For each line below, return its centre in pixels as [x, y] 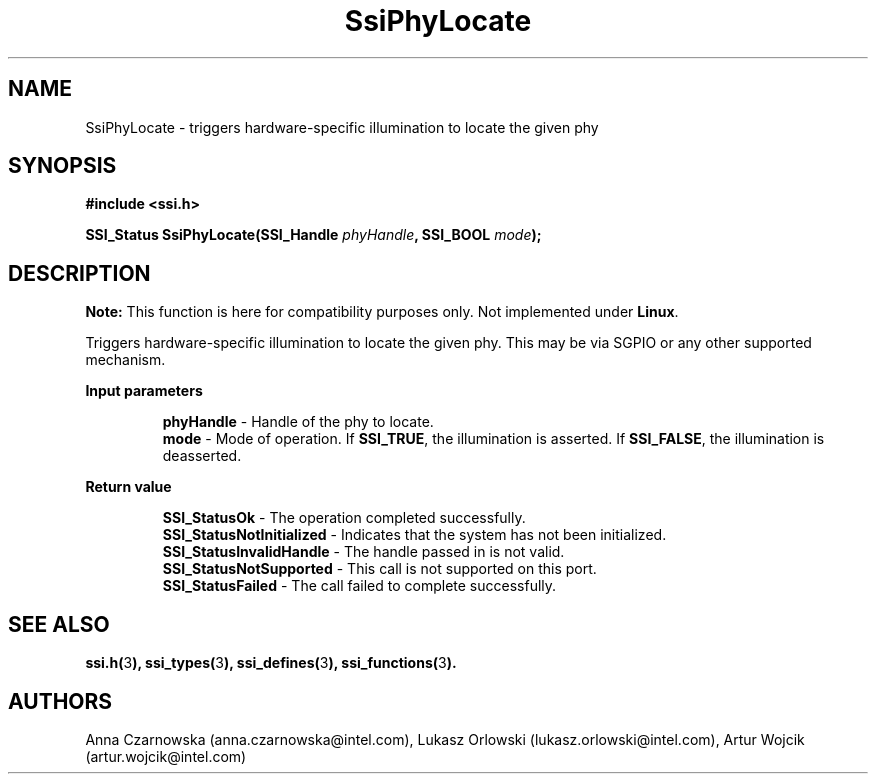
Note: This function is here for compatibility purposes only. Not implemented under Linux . [382, 312]
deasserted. [202, 456]
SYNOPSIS [62, 166]
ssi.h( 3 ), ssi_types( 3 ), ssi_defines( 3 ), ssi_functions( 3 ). [271, 663]
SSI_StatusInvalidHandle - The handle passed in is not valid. [363, 552]
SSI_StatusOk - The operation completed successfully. [344, 518]
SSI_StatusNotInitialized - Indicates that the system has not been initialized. [414, 535]
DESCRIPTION [79, 273]
